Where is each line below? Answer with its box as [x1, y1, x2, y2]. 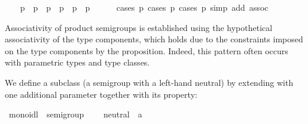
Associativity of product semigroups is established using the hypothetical [5, 21, 273, 33]
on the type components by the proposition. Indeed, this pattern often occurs [5, 44, 288, 57]
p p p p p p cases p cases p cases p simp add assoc [20, 1, 269, 13]
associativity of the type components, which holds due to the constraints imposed [5, 33, 303, 45]
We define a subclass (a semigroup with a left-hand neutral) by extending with [5, 76, 294, 88]
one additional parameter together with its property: [5, 88, 197, 100]
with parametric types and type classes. [5, 56, 150, 69]
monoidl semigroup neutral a [8, 108, 142, 120]
